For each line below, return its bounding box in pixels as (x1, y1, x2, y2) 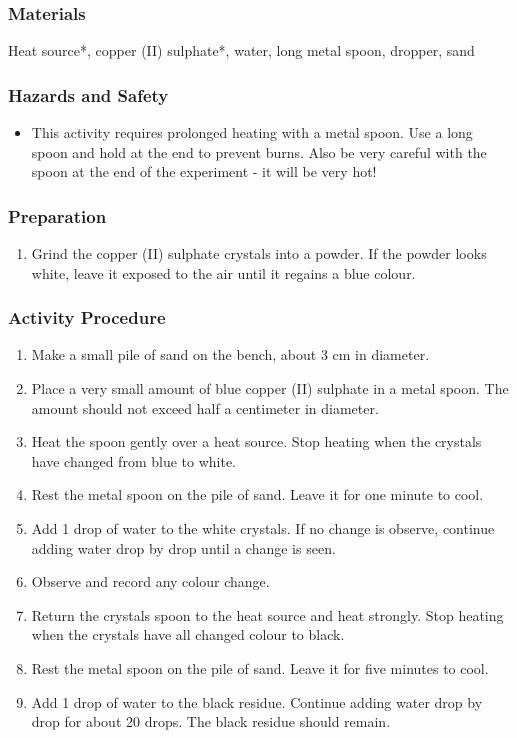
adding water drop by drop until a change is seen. (31, 537, 336, 558)
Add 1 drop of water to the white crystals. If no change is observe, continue (31, 518, 495, 538)
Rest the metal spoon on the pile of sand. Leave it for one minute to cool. (31, 484, 484, 505)
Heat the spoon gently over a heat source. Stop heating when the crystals (31, 431, 482, 452)
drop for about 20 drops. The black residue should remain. (31, 711, 391, 732)
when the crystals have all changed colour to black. (31, 624, 345, 645)
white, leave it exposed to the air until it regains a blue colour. (31, 262, 416, 283)
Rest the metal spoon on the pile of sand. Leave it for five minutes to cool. (31, 657, 489, 678)
